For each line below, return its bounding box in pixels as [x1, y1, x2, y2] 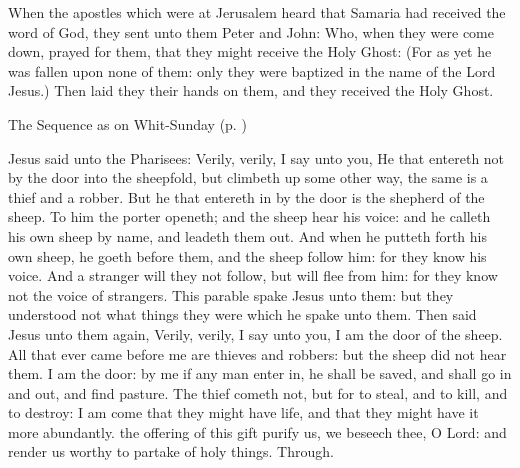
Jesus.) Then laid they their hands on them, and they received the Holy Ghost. [8, 80, 494, 101]
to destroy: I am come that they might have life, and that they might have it [8, 402, 479, 423]
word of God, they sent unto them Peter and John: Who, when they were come [8, 21, 494, 42]
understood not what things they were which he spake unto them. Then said [8, 304, 477, 325]
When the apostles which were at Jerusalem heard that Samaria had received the [8, 2, 506, 22]
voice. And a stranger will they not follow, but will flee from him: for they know [8, 265, 498, 286]
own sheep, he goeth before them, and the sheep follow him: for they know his [8, 245, 487, 266]
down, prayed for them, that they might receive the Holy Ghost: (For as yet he [8, 41, 492, 62]
